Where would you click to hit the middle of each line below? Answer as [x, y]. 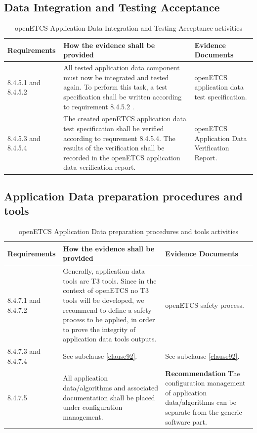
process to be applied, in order [109, 319]
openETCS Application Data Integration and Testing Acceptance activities [128, 28]
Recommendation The [203, 373]
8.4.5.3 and [24, 138]
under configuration [93, 407]
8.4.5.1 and [24, 82]
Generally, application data [104, 271]
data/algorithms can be [201, 402]
